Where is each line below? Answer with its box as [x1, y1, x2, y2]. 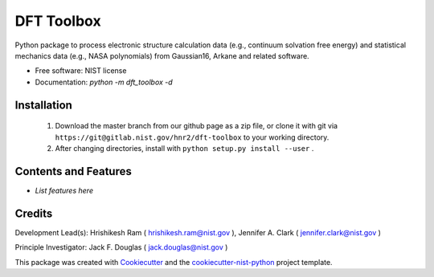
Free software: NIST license [35, 66, 127, 75]
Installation [14, 98, 72, 112]
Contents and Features [14, 165, 133, 178]
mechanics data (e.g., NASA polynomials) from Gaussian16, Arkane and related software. [14, 51, 309, 60]
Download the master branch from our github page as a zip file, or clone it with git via [55, 121, 338, 131]
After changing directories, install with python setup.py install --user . [55, 143, 314, 153]
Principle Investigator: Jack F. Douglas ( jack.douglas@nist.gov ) [14, 242, 228, 252]
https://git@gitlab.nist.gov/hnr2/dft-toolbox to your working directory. [55, 132, 330, 142]
